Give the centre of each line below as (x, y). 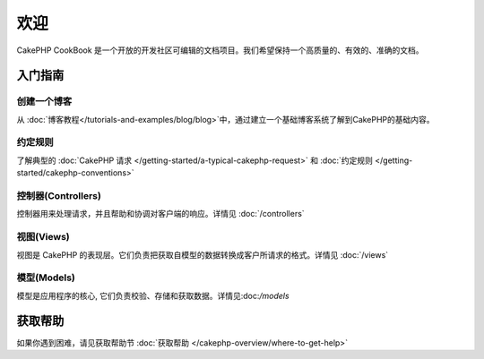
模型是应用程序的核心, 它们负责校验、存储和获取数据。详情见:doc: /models (153, 295)
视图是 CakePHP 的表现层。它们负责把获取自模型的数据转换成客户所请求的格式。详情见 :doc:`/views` (203, 254)
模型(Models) (46, 278)
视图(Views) (43, 237)
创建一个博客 (44, 101)
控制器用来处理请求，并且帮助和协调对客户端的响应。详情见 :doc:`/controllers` (160, 214)
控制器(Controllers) (59, 196)
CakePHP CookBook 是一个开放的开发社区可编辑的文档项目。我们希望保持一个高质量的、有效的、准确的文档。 (220, 50)
